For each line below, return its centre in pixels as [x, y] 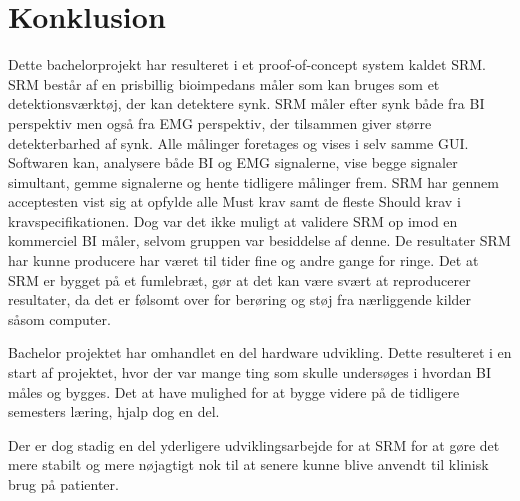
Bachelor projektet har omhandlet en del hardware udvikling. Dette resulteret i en [260, 352]
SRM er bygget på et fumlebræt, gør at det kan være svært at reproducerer [239, 279]
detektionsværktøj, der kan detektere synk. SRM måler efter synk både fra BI [246, 103]
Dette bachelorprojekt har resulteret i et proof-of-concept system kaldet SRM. [247, 64]
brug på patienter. [63, 484]
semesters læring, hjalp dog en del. [114, 411]
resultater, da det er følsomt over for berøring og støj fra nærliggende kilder [240, 299]
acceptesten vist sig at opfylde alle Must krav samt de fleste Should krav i [234, 201]
